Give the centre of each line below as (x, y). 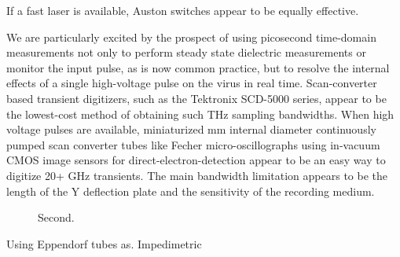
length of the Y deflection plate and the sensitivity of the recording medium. (191, 191)
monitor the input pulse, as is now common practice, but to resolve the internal (198, 67)
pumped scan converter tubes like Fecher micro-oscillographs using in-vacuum (193, 144)
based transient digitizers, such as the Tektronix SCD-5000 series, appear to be (196, 98)
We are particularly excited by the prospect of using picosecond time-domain (191, 37)
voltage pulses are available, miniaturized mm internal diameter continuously (191, 129)
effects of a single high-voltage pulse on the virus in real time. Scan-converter (192, 83)
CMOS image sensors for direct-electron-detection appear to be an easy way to (196, 160)
